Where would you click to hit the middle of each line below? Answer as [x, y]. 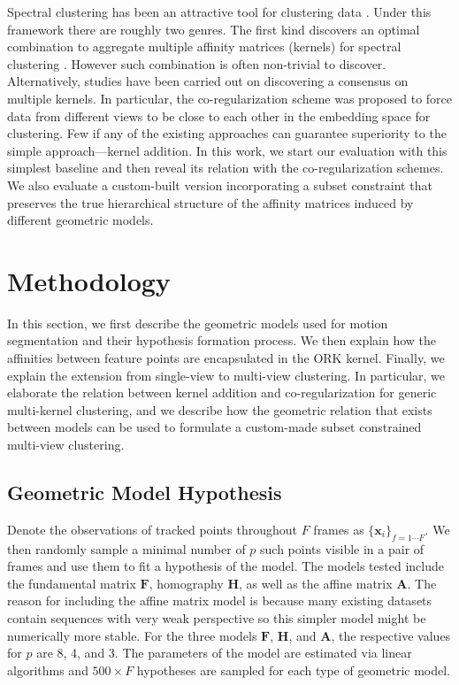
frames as [339, 529]
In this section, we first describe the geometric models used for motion [198, 323]
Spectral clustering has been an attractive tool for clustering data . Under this [219, 12]
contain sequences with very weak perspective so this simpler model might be [217, 617]
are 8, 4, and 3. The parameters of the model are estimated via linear [224, 653]
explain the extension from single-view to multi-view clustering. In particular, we [226, 375]
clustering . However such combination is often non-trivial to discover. [197, 63]
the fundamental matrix [72, 583]
